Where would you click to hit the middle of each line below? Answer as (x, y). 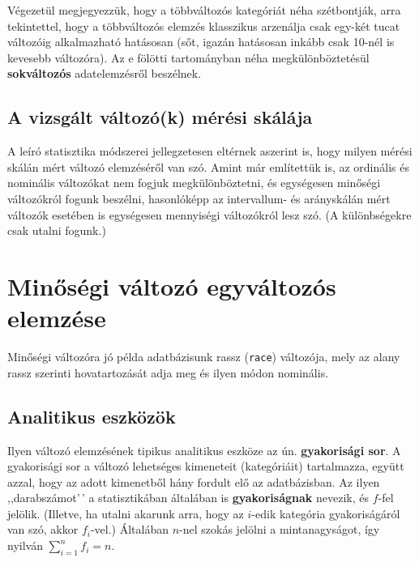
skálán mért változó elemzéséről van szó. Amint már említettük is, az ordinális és (208, 166)
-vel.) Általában (130, 529)
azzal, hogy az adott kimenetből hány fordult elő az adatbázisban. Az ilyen (194, 481)
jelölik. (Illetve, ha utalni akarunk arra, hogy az (126, 513)
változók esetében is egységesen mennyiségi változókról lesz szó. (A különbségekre (209, 214)
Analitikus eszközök (92, 416)
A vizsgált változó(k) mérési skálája (160, 117)
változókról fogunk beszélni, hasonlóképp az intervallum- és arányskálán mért (199, 198)
